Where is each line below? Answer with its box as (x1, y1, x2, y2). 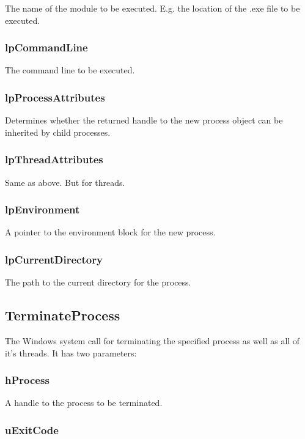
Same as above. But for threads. (5, 175, 125, 188)
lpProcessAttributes (5, 89, 105, 105)
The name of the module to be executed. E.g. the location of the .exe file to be (5, 2, 300, 14)
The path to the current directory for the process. (5, 276, 191, 289)
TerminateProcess (5, 306, 120, 325)
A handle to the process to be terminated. (5, 396, 163, 409)
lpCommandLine (5, 40, 88, 55)
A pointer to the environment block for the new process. (5, 226, 216, 238)
